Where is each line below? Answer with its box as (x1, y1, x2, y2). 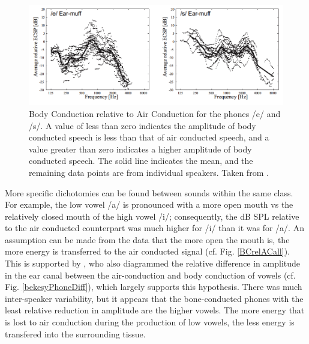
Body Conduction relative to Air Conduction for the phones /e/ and (29, 107, 281, 119)
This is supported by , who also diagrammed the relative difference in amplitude (5, 257, 301, 270)
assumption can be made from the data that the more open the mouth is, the (5, 233, 290, 246)
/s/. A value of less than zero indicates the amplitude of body (29, 119, 256, 131)
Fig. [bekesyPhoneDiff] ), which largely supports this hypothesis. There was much (5, 280, 302, 293)
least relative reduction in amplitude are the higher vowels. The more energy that (5, 304, 305, 316)
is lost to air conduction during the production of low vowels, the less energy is (5, 316, 295, 328)
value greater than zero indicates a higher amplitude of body (29, 142, 252, 155)
